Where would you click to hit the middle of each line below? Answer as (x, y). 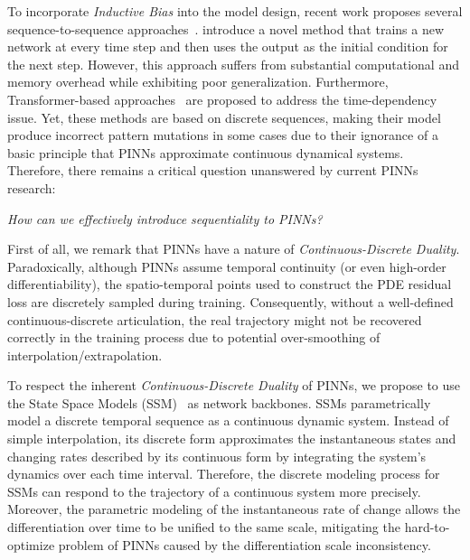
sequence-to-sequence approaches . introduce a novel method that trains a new (226, 28)
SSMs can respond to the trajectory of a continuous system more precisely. (214, 491)
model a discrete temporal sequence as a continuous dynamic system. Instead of (228, 420)
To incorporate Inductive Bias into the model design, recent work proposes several (235, 11)
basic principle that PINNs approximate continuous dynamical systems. (206, 152)
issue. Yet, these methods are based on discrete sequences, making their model (224, 117)
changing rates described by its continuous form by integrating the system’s (217, 456)
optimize (31, 544)
